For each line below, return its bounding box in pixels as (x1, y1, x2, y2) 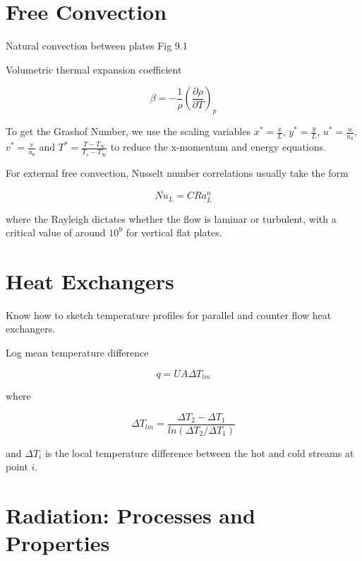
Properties (6, 528, 110, 557)
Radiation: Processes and (6, 501, 255, 530)
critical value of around (6, 225, 106, 240)
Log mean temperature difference (6, 345, 149, 360)
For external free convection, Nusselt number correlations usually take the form (6, 165, 349, 180)
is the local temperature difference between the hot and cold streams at (44, 445, 354, 460)
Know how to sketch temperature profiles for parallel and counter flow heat (6, 307, 332, 322)
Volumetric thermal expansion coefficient (6, 62, 182, 76)
